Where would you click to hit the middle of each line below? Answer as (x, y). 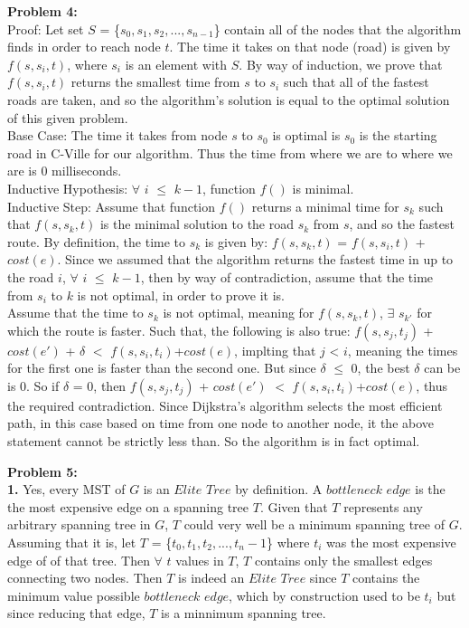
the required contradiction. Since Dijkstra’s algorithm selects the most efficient (225, 405)
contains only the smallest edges (343, 560)
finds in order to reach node (84, 47)
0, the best (380, 368)
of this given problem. (68, 117)
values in (200, 560)
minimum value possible (74, 595)
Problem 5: (42, 471)
